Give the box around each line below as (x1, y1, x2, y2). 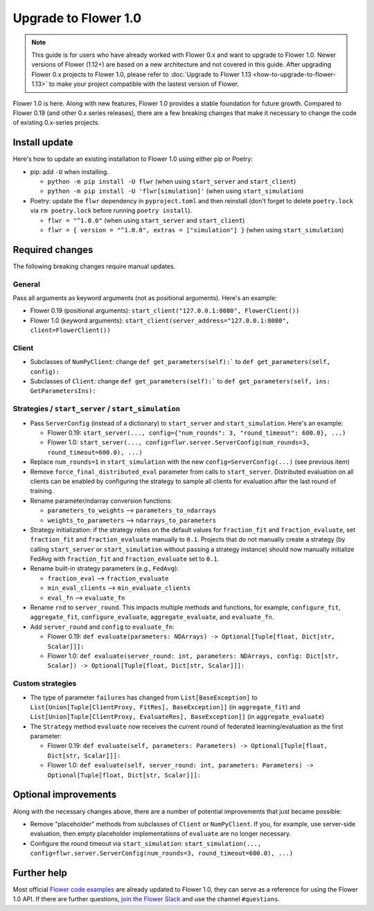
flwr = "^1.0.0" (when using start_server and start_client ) (47, 216, 245, 225)
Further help (12, 867, 68, 878)
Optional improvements (12, 789, 117, 801)
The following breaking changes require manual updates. (12, 262, 176, 270)
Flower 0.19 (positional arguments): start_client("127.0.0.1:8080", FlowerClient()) (30, 306, 300, 315)
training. (30, 487, 54, 495)
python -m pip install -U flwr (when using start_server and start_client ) (47, 177, 296, 185)
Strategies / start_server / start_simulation (12, 404, 180, 414)
